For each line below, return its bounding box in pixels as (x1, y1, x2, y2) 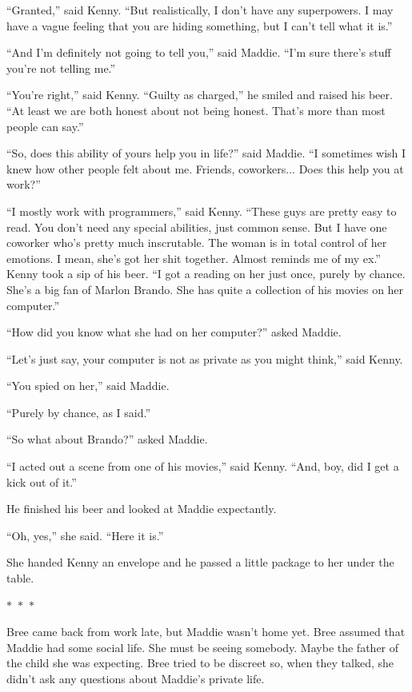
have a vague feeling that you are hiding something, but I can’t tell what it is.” (6, 17, 393, 34)
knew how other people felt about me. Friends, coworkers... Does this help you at (6, 160, 404, 177)
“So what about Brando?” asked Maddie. (6, 431, 208, 447)
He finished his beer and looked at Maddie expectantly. (6, 500, 277, 517)
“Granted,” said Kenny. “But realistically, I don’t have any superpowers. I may (6, 2, 394, 18)
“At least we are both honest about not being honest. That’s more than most (6, 101, 386, 118)
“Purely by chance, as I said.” (6, 404, 151, 420)
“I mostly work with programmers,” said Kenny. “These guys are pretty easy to (6, 202, 397, 219)
